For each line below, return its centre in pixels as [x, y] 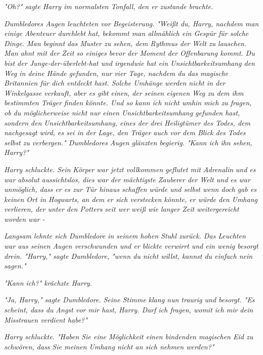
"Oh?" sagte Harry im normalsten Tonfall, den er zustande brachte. [109, 6]
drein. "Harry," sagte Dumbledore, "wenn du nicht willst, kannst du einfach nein [128, 255]
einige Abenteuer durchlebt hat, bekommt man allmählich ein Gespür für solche [126, 33]
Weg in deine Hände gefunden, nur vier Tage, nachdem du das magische [116, 73]
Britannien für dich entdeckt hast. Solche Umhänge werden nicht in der [115, 83]
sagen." [15, 266]
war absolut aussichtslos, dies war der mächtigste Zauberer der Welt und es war [127, 179]
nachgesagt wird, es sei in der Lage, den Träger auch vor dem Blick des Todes [125, 132]
